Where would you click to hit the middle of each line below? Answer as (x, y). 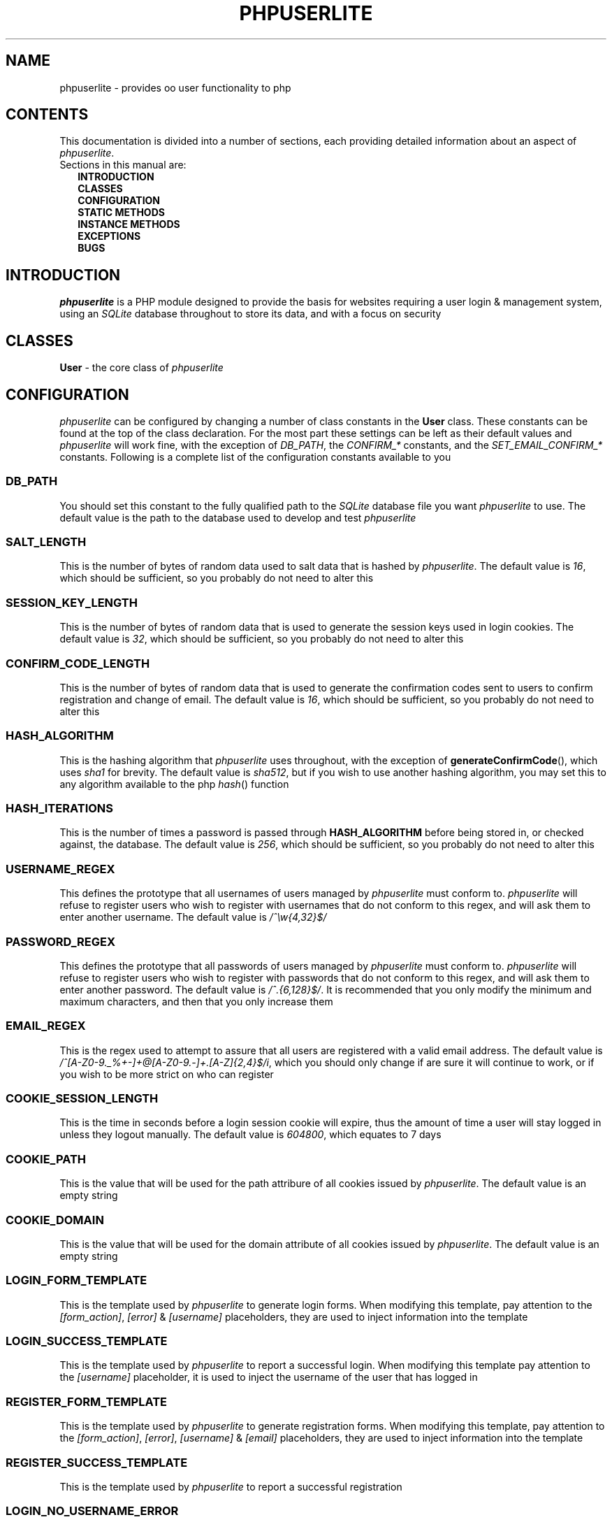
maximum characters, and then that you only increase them (196, 1001)
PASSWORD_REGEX (61, 941)
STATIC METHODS (121, 213)
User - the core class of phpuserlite (141, 368)
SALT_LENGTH (46, 542)
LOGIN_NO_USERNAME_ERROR (92, 1511)
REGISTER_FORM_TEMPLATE (86, 1401)
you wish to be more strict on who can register (167, 1074)
